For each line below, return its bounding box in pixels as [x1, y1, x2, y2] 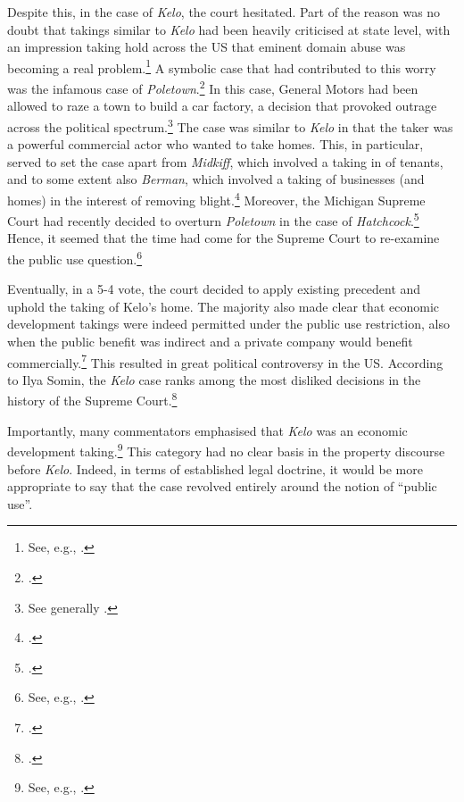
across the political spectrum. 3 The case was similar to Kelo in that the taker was [7, 114, 453, 136]
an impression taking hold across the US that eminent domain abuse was [7, 38, 406, 56]
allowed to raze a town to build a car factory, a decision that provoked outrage [7, 96, 437, 115]
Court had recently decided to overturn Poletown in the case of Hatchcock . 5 [7, 209, 419, 230]
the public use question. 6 [7, 247, 143, 268]
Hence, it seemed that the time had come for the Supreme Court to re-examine [7, 229, 440, 247]
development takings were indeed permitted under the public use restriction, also [7, 314, 450, 333]
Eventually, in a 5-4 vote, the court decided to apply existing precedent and [7, 280, 421, 298]
